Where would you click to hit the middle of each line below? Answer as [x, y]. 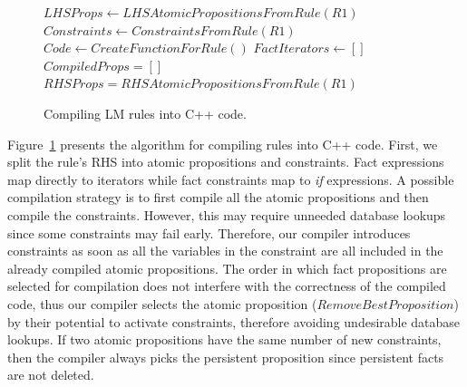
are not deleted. [51, 375]
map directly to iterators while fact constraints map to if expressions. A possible [231, 179]
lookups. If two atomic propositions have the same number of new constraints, [224, 339]
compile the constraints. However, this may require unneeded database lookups [227, 214]
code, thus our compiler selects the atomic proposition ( [162, 303]
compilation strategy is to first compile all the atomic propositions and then [218, 197]
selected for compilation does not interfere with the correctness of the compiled [227, 286]
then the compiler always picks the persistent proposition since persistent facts [226, 357]
